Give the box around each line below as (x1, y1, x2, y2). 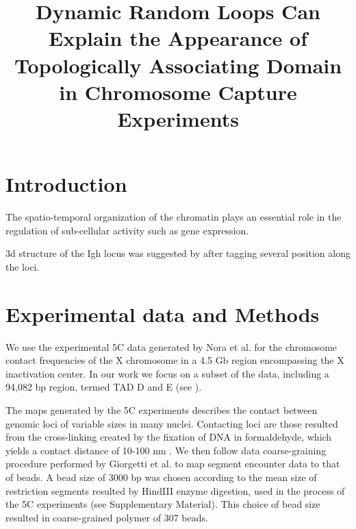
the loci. (5, 259, 40, 273)
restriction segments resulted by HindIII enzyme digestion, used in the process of (5, 483, 345, 497)
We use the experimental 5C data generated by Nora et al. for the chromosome (5, 339, 338, 354)
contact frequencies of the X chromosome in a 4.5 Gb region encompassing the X (5, 353, 344, 367)
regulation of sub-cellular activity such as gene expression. (5, 223, 249, 237)
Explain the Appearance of (48, 24, 308, 52)
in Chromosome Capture (59, 77, 297, 106)
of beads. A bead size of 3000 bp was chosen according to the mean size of (5, 469, 317, 484)
